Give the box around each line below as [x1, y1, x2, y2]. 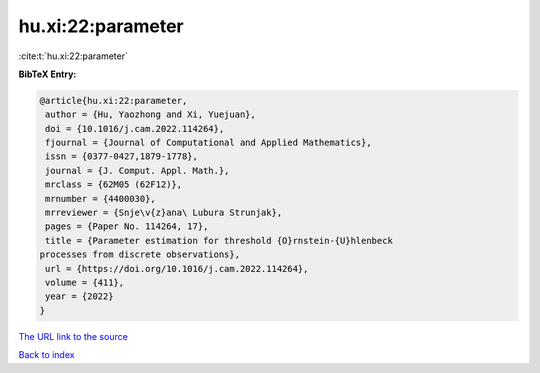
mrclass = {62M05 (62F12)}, [45, 179, 183, 190]
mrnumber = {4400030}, [45, 193, 157, 204]
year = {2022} [45, 291, 114, 302]
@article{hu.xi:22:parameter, [39, 95, 188, 106]
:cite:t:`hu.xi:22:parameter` [18, 50, 129, 62]
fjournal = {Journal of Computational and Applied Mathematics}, [45, 137, 372, 149]
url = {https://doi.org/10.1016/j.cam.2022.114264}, [45, 263, 309, 274]
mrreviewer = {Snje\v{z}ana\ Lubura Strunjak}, [45, 207, 283, 219]
